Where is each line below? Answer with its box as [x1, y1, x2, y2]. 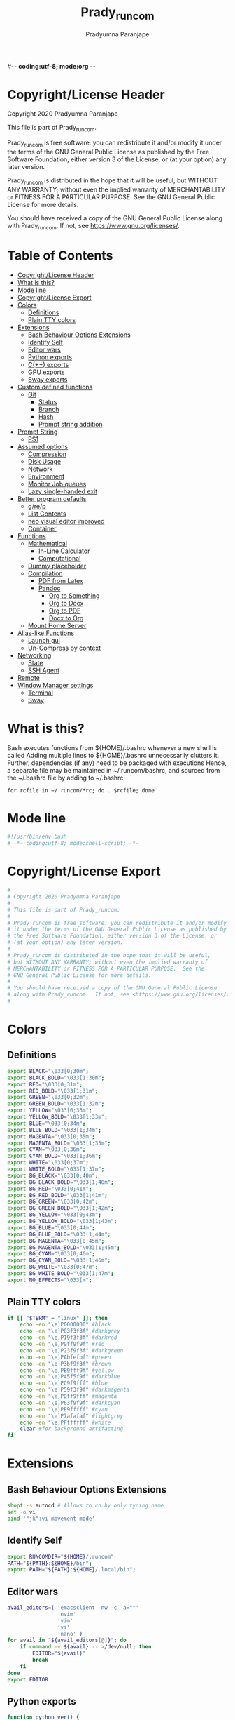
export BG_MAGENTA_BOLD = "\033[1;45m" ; [7, 1244, 120, 1251]
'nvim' [57, 1611, 77, 1618]
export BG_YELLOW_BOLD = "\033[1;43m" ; [7, 1218, 117, 1225]
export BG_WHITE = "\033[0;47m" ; [7, 1264, 99, 1271]
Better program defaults [17, 494, 87, 502]
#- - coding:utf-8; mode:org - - [7, 62, 96, 70]
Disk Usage [27, 457, 62, 465]
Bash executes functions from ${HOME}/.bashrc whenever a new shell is [7, 743, 218, 752]
